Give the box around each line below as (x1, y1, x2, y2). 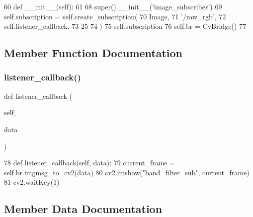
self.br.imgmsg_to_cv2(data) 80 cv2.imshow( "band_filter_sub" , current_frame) (4, 167, 250, 177)
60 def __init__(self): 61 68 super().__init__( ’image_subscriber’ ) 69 (4, 1, 222, 11)
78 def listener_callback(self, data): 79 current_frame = (4, 157, 175, 168)
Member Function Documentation (4, 45, 183, 61)
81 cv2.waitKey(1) (4, 177, 60, 187)
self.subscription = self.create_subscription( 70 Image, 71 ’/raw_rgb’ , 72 (4, 11, 226, 21)
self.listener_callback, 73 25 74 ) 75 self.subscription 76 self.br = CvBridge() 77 (4, 21, 246, 31)
